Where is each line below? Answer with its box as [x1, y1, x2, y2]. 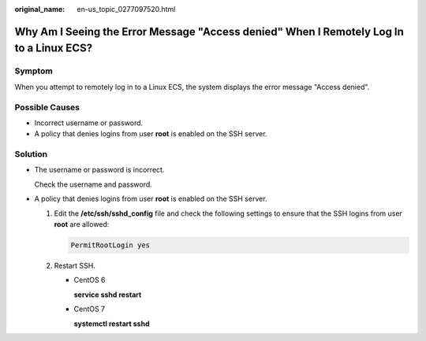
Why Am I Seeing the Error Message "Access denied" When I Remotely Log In [14, 24, 404, 39]
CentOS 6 [73, 276, 106, 285]
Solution [14, 149, 48, 160]
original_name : [14, 5, 65, 13]
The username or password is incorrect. [34, 165, 165, 175]
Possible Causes [14, 102, 80, 113]
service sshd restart [73, 290, 142, 299]
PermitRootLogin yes [70, 240, 150, 250]
